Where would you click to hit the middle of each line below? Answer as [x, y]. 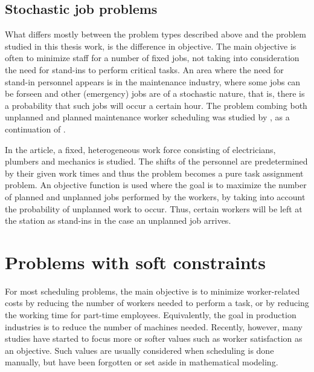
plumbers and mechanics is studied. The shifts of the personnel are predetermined [156, 161]
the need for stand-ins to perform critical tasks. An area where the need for [144, 69]
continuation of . [35, 129]
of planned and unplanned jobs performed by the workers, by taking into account [155, 196]
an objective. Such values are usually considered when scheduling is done [139, 350]
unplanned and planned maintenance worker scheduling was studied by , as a [147, 117]
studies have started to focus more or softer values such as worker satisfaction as [154, 338]
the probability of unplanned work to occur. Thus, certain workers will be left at [154, 208]
